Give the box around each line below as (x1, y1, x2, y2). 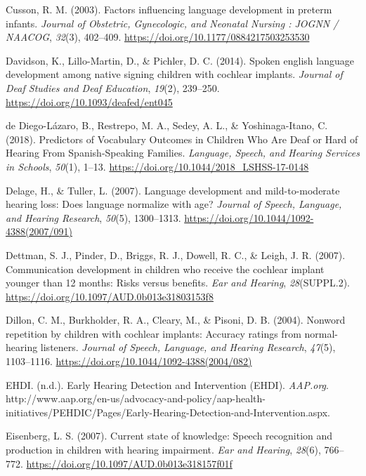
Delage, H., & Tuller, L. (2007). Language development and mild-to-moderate (6, 183, 340, 197)
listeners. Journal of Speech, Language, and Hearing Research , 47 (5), (40, 340, 336, 355)
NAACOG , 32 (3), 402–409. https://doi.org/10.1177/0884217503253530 (6, 29, 310, 44)
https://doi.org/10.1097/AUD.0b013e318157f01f (26, 456, 233, 470)
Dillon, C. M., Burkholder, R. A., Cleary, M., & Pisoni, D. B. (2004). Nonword (6, 312, 346, 327)
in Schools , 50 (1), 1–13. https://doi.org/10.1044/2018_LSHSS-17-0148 (6, 159, 309, 173)
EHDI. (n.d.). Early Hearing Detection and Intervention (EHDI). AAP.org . (6, 377, 329, 392)
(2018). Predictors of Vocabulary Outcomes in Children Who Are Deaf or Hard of (6, 131, 358, 146)
